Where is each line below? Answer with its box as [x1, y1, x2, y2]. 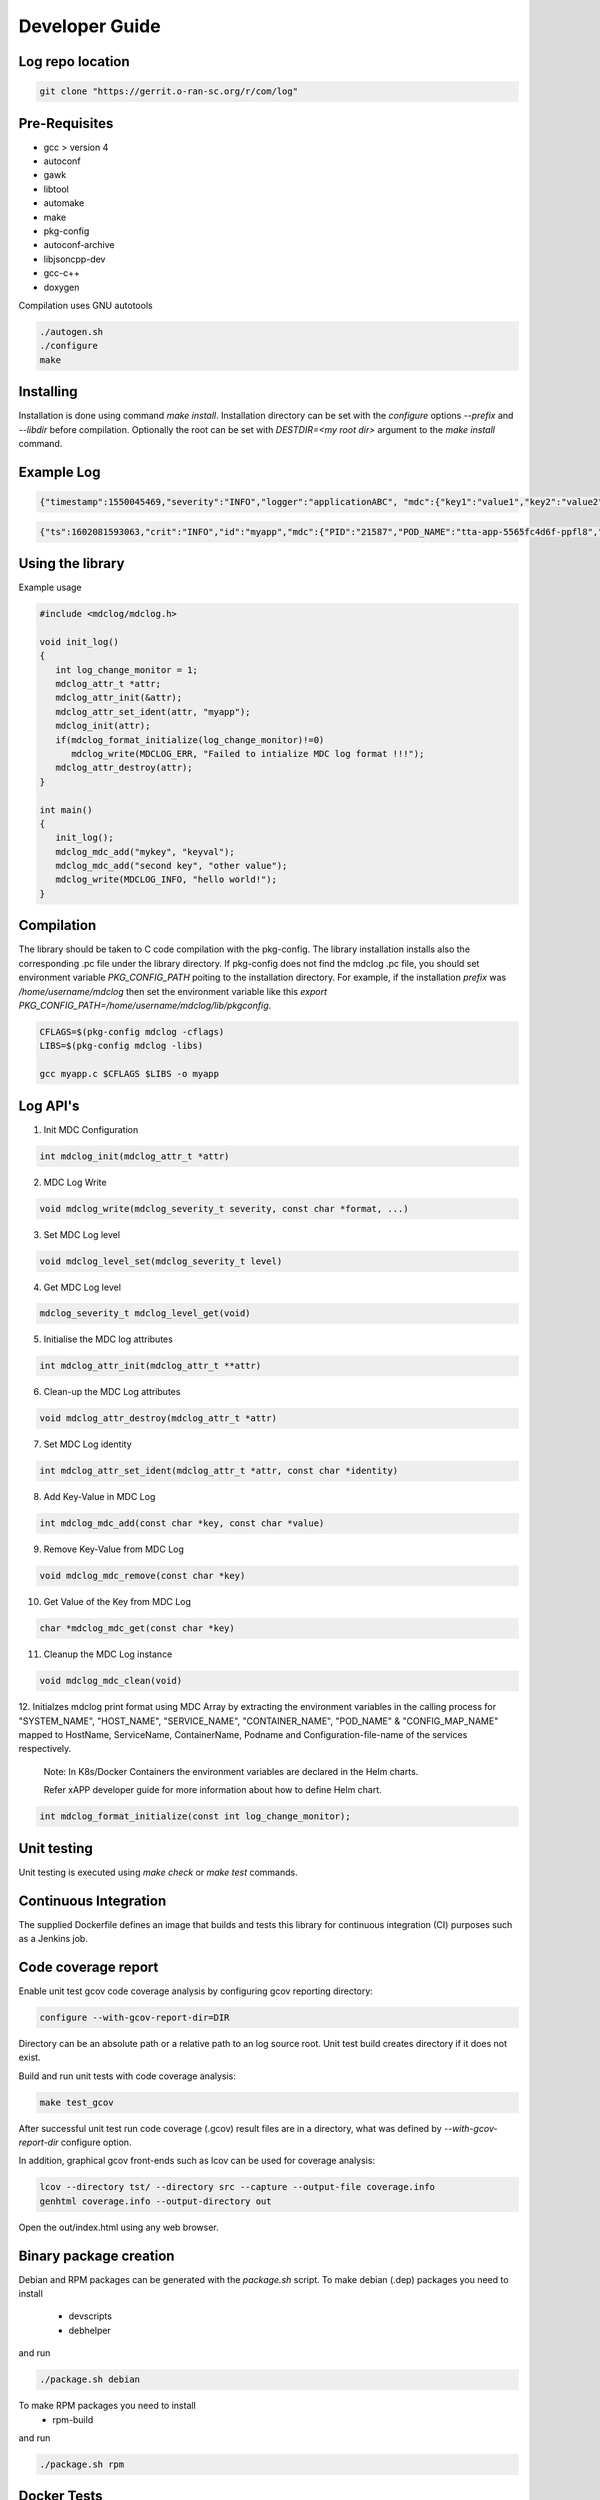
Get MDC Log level [43, 1281, 122, 1293]
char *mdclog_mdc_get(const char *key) [39, 1623, 235, 1634]
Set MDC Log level [43, 1228, 120, 1240]
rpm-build [52, 2413, 94, 2425]
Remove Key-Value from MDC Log [43, 1543, 185, 1555]
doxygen [43, 281, 80, 293]
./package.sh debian [39, 2374, 140, 2385]
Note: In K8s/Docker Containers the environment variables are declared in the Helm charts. [43, 1765, 419, 1777]
